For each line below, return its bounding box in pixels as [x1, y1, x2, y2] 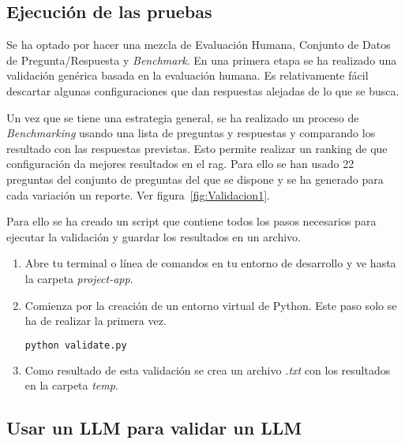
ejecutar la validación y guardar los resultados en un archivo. [6, 228, 302, 244]
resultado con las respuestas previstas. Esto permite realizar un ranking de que [6, 140, 388, 156]
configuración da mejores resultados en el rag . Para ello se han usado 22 [6, 155, 354, 172]
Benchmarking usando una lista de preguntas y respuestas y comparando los [6, 125, 376, 141]
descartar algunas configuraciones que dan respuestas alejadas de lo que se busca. [6, 82, 399, 99]
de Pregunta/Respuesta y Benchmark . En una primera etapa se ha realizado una [6, 51, 397, 68]
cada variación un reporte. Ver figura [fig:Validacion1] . [6, 186, 270, 203]
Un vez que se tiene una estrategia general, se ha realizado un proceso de [6, 109, 359, 125]
